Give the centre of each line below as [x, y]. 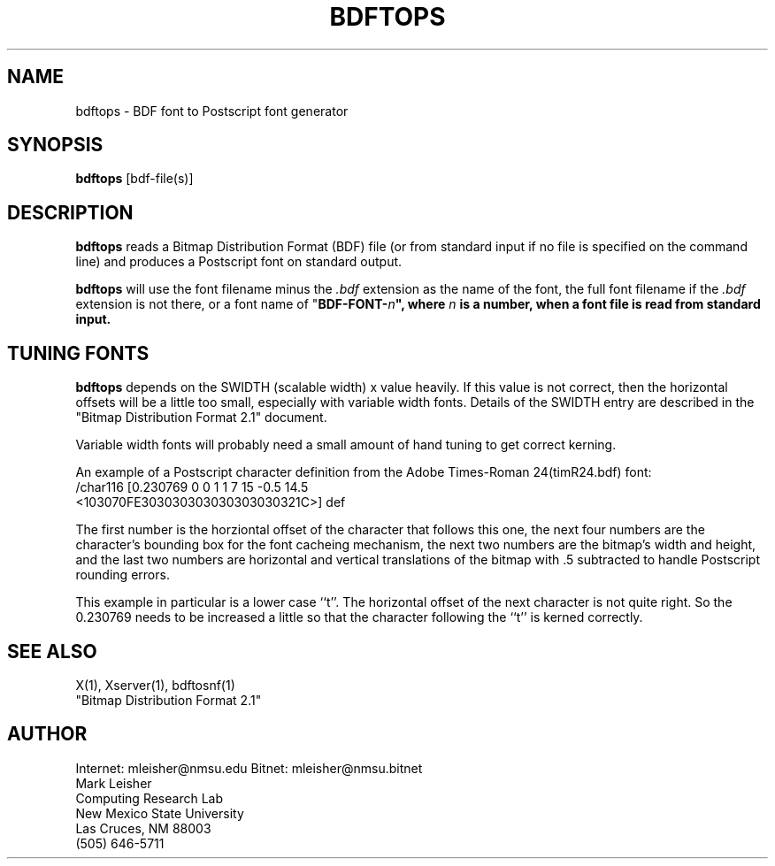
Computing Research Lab [150, 798]
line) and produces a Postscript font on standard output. [239, 262]
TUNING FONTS [78, 353]
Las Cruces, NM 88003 [143, 828]
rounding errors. [123, 575]
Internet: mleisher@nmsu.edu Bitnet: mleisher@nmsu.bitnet [249, 768]
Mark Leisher [114, 783]
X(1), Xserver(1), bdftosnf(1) [155, 685]
